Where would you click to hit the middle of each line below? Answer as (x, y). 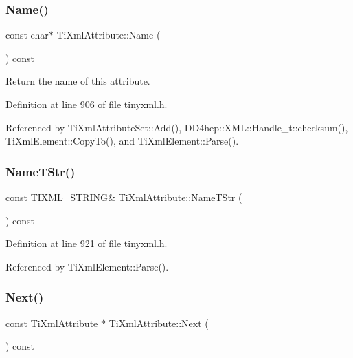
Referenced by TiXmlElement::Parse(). (87, 266)
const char (27, 35)
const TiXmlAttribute (52, 323)
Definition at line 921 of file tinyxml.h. (87, 243)
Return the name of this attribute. (78, 81)
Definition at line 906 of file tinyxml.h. (87, 104)
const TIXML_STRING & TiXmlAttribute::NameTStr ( (124, 197)
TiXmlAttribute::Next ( (159, 323)
